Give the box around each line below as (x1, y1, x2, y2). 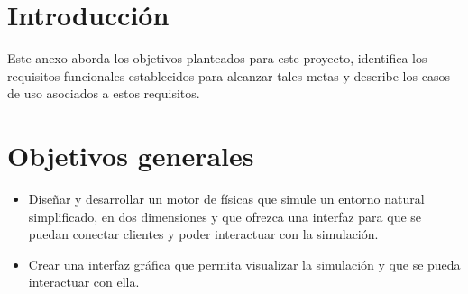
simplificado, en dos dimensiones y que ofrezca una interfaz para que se (28, 207, 422, 225)
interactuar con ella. (28, 272, 140, 291)
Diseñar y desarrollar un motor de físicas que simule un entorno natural (28, 189, 425, 208)
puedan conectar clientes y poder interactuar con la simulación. (28, 225, 379, 243)
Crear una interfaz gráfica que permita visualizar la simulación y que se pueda (28, 254, 461, 273)
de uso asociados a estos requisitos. (7, 84, 200, 103)
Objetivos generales (7, 137, 254, 174)
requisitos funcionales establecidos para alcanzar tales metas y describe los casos (7, 66, 450, 85)
